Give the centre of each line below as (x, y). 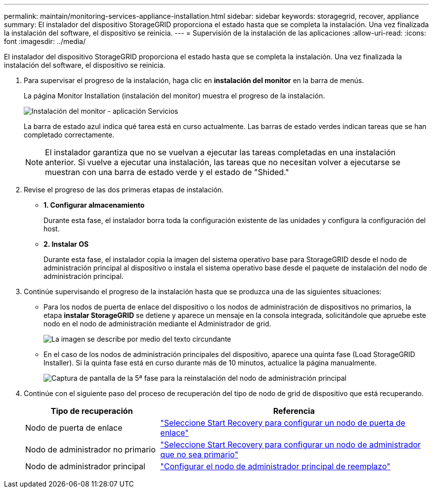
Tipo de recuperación (92, 411)
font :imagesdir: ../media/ (45, 41)
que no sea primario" (199, 454)
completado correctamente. (69, 135)
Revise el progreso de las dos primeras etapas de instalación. (124, 190)
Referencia (294, 411)
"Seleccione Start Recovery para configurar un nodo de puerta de (283, 423)
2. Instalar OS (66, 244)
